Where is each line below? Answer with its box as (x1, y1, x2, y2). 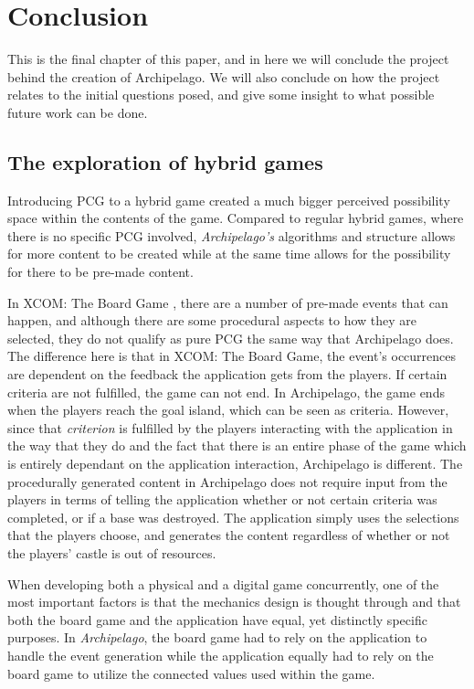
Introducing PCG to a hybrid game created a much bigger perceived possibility (7, 190, 450, 209)
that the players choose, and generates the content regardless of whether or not (7, 525, 450, 545)
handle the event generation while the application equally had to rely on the (7, 645, 434, 664)
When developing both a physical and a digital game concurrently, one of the (7, 574, 439, 593)
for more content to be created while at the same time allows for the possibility (7, 244, 451, 263)
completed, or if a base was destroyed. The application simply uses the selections (7, 507, 459, 526)
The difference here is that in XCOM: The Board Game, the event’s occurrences (7, 346, 457, 366)
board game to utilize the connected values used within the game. (7, 663, 375, 683)
